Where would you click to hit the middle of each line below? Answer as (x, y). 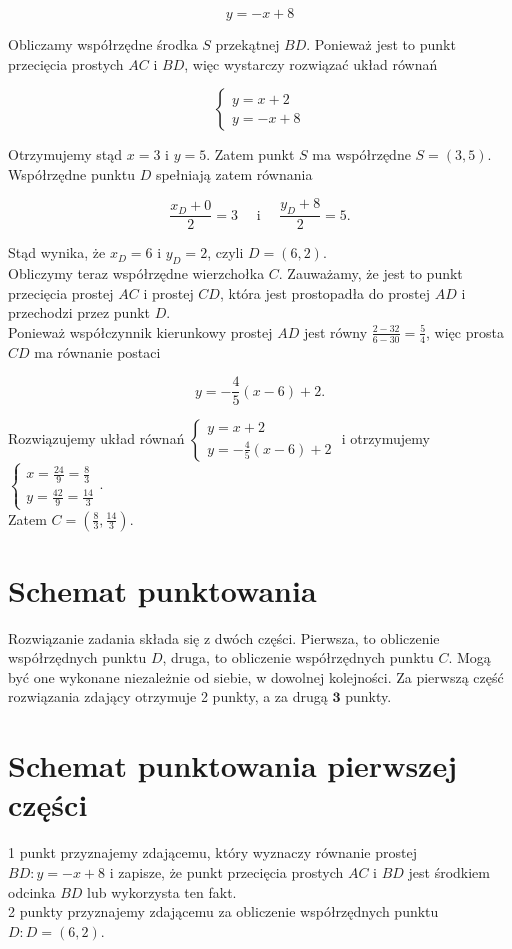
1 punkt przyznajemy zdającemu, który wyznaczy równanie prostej (212, 852)
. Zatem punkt (250, 154)
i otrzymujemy (385, 438)
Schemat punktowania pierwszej (233, 765)
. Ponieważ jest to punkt (381, 44)
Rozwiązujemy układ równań (96, 438)
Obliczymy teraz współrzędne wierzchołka (136, 273)
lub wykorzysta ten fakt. (162, 891)
